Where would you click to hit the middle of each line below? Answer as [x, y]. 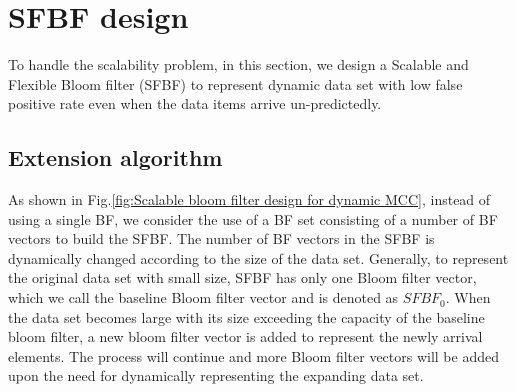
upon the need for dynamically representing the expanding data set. [216, 375]
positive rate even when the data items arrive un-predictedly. [195, 103]
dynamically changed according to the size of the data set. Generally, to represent [258, 257]
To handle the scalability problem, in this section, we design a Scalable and [238, 64]
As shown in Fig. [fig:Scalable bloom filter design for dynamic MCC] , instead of [249, 199]
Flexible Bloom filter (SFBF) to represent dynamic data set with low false [235, 83]
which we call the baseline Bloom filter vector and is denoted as [203, 297]
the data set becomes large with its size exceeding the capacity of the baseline [246, 316]
